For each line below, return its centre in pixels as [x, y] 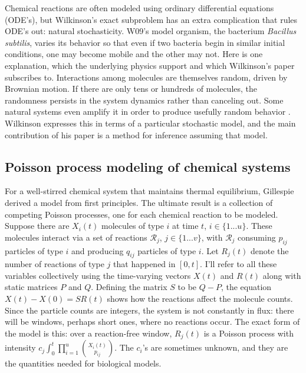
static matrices [31, 287]
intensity [20, 347]
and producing [98, 250]
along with [282, 275]
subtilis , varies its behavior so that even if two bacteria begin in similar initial [145, 42]
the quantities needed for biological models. [83, 363]
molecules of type [133, 226]
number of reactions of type [55, 264]
